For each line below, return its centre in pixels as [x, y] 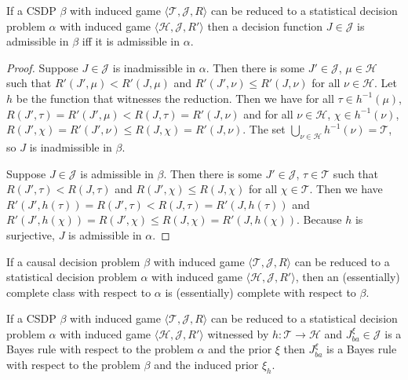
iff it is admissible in [131, 41]
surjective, [31, 234]
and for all [268, 113]
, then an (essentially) [348, 277]
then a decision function [265, 26]
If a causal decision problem [73, 261]
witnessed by [238, 333]
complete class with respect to [79, 292]
